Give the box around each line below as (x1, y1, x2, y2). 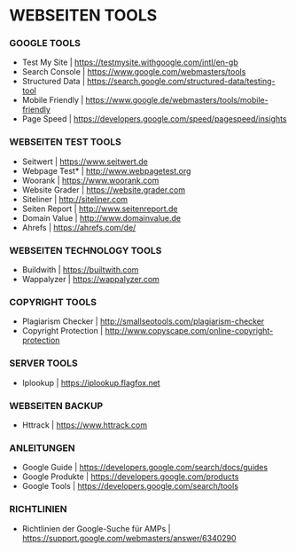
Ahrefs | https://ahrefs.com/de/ (21, 222, 136, 233)
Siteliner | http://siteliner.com (21, 193, 129, 204)
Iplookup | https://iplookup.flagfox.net (21, 377, 161, 388)
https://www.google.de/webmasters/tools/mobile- (85, 95, 269, 106)
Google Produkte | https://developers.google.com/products (21, 471, 239, 482)
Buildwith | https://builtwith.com (21, 264, 139, 275)
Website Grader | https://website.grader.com (21, 184, 186, 195)
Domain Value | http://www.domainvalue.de (21, 212, 182, 223)
